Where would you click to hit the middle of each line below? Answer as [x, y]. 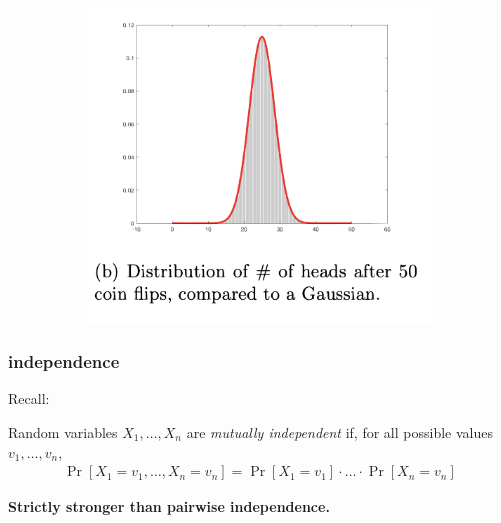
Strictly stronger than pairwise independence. [169, 506]
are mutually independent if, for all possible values [339, 431]
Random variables [63, 431]
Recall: [29, 398]
